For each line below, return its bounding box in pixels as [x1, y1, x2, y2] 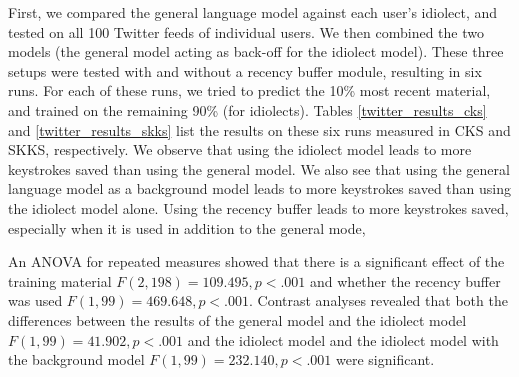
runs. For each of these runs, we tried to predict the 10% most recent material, [8, 80, 491, 101]
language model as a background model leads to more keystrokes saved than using [8, 178, 511, 199]
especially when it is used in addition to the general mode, [8, 217, 366, 238]
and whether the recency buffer [310, 270, 501, 291]
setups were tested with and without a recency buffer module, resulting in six [8, 60, 482, 81]
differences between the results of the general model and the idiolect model [8, 309, 467, 330]
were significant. [336, 349, 435, 370]
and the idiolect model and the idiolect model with [187, 329, 499, 350]
